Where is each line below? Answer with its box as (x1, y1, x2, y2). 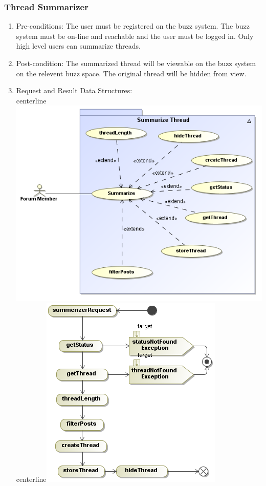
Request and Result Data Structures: (16, 85, 132, 96)
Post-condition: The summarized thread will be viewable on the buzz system (16, 58, 256, 68)
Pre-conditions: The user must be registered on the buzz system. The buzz (16, 20, 250, 31)
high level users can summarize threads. (16, 40, 141, 51)
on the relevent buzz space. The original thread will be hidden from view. (16, 68, 247, 78)
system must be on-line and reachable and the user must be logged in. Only (16, 30, 254, 41)
